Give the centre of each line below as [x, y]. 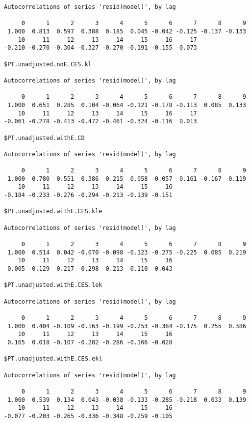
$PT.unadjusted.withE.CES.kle [53, 211]
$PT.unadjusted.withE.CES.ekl [53, 359]
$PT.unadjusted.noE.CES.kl [48, 64]
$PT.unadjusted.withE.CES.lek [53, 285]
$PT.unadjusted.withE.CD [44, 138]
